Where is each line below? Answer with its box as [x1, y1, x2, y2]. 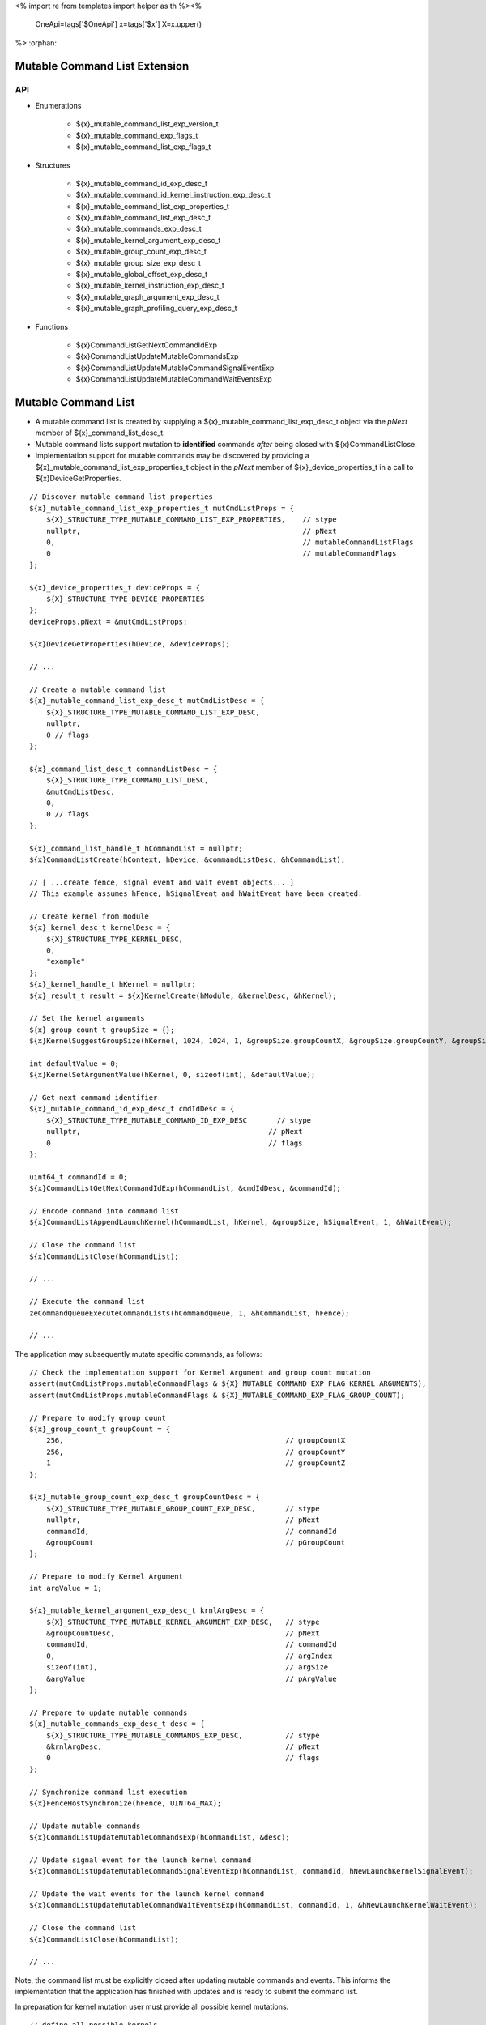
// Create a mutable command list [29, 685, 166, 694]
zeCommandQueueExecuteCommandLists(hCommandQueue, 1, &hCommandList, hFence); [29, 1308, 350, 1318]
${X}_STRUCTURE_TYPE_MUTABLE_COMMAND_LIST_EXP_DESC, [45, 707, 261, 717]
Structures [35, 160, 70, 170]
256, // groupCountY [45, 1447, 346, 1456]
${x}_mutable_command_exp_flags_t [75, 130, 198, 140]
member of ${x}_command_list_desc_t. [35, 428, 165, 437]
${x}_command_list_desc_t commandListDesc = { [29, 764, 218, 774]
